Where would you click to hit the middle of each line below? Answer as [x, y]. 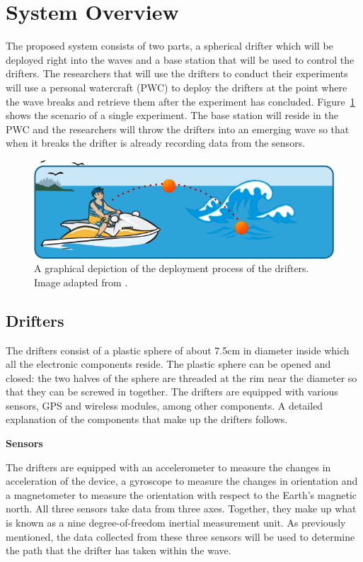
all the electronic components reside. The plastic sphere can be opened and [168, 364]
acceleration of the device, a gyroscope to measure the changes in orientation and [182, 481]
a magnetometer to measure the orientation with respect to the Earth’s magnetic [181, 494]
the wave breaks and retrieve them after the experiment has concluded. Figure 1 [180, 101]
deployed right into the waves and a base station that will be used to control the [180, 59]
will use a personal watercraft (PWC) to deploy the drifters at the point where [177, 87]
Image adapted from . [81, 282]
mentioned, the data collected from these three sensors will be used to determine [180, 536]
